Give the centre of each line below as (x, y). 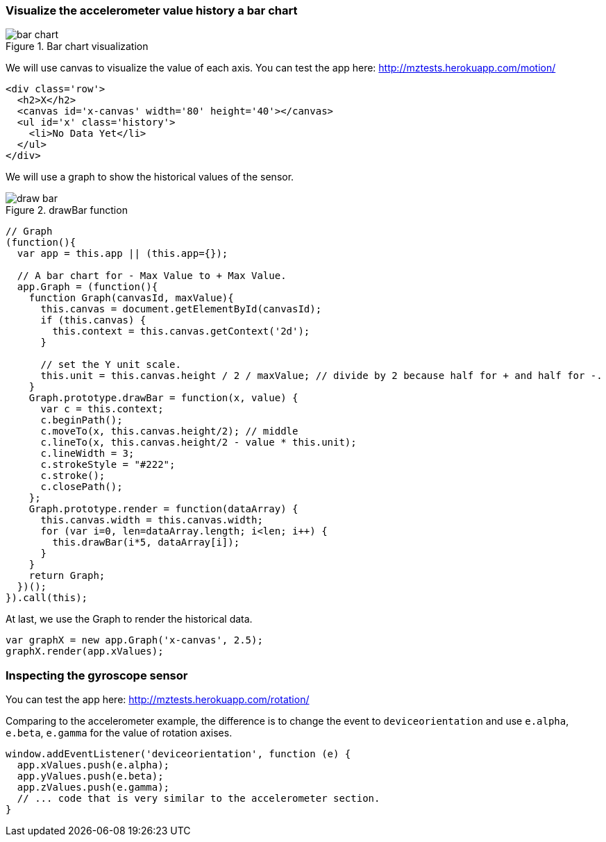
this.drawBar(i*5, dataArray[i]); (146, 542)
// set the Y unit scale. (111, 365)
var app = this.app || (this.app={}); (123, 254)
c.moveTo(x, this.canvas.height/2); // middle (169, 431)
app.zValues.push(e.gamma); (93, 788)
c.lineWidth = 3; (87, 454)
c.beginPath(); (82, 420)
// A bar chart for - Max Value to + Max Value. (152, 276)
